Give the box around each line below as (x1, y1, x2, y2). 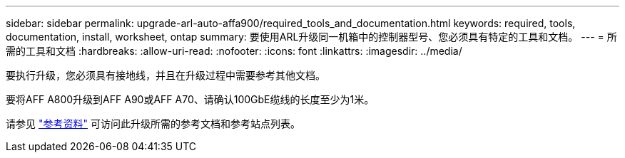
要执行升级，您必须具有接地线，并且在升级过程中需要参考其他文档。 (6, 69, 325, 81)
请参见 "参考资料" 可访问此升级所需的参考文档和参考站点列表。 (6, 117, 300, 130)
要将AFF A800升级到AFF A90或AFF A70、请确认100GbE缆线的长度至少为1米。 (6, 93, 375, 105)
